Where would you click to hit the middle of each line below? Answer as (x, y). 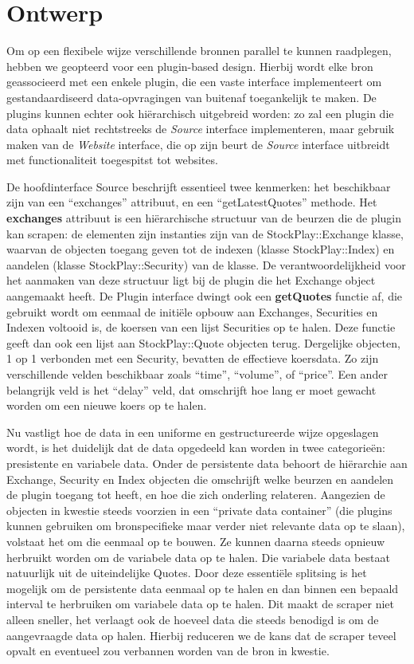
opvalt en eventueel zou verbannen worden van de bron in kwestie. (168, 651)
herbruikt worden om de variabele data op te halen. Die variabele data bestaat (198, 557)
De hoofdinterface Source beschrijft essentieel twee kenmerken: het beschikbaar (199, 186)
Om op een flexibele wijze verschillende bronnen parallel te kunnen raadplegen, (199, 51)
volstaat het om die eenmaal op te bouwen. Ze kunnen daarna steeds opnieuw (196, 541)
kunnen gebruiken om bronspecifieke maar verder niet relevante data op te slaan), (206, 526)
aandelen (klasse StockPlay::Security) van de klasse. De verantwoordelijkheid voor (206, 264)
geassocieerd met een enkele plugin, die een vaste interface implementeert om (194, 82)
